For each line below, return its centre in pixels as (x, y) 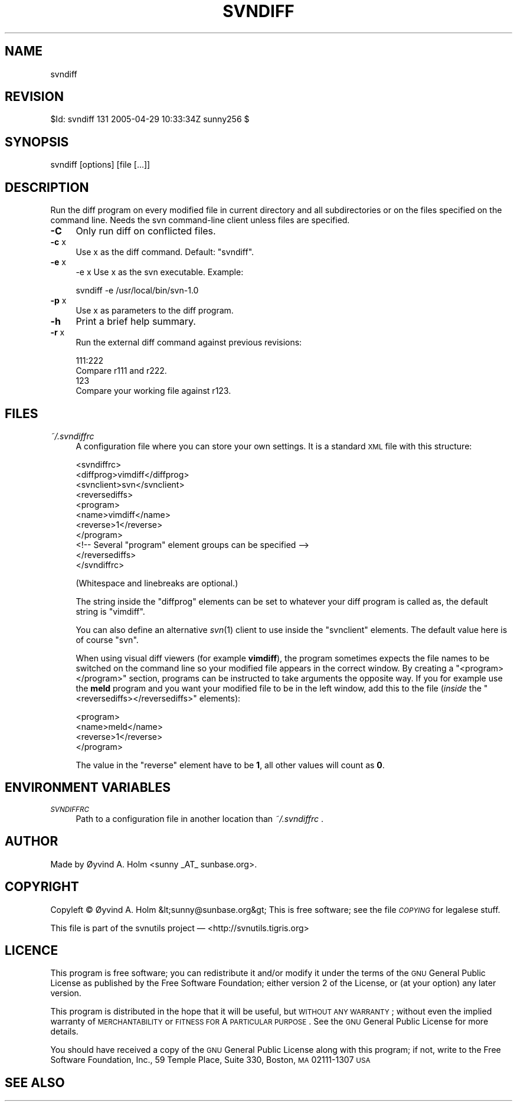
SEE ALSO (35, 1082)
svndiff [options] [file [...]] (100, 165)
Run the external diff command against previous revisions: (189, 342)
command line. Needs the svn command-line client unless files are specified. (200, 220)
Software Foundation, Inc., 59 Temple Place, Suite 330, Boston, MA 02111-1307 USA (210, 1060)
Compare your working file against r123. (153, 391)
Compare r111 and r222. (121, 371)
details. (64, 1032)
